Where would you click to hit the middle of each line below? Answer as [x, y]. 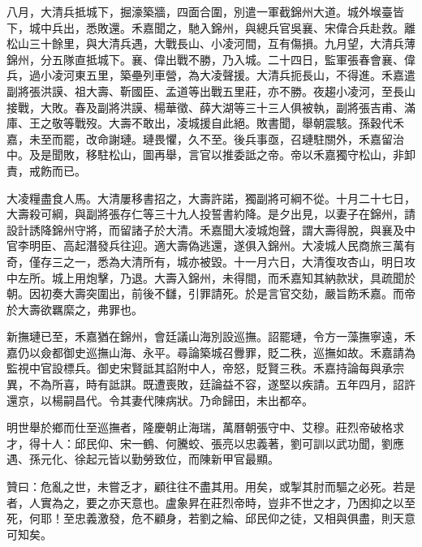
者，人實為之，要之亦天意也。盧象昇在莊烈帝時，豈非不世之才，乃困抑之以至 [211, 502]
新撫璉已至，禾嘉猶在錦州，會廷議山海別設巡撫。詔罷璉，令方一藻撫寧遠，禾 [211, 336]
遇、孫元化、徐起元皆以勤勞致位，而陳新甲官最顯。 [143, 459]
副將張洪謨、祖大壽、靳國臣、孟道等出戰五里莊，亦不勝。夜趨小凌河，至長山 [211, 90]
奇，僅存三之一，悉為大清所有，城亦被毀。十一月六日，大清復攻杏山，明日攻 [211, 261]
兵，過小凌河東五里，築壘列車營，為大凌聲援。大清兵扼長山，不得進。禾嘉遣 [211, 75]
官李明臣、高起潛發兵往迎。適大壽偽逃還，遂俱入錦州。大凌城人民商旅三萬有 [211, 246]
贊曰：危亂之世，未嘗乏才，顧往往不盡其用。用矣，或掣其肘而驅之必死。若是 [211, 487]
